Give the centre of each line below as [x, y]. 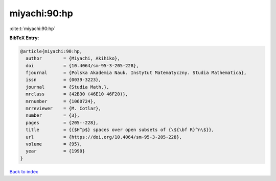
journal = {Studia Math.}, [67, 87]
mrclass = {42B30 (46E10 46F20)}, [77, 94]
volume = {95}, [54, 144]
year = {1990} [55, 151]
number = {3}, [53, 115]
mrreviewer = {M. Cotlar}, [64, 109]
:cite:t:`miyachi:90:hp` [32, 29]
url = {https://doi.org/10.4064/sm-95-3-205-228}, [104, 137]
